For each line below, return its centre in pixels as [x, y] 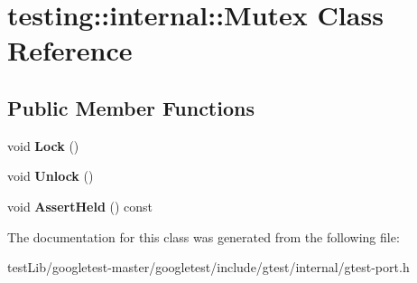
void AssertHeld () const [80, 206]
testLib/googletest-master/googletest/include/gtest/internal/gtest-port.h [208, 267]
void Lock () [43, 145]
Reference [70, 50]
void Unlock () [51, 176]
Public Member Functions [131, 107]
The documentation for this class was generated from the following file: [204, 236]
